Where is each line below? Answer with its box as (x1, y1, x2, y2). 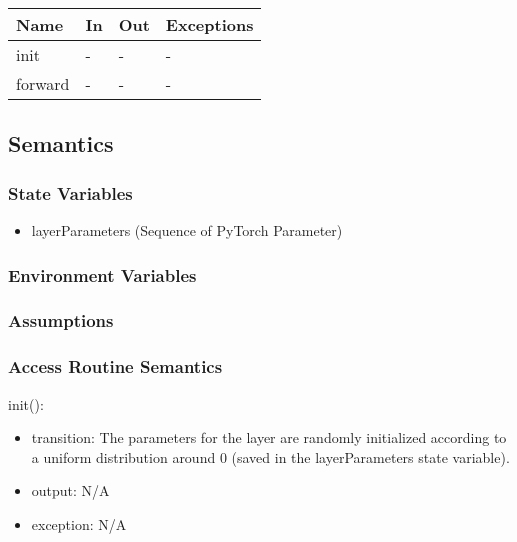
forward (16, 72, 70, 95)
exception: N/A (31, 513, 127, 534)
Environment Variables (8, 262, 197, 287)
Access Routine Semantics (8, 354, 223, 379)
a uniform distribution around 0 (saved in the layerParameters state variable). (31, 446, 510, 467)
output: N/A (31, 480, 110, 501)
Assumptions (8, 308, 114, 333)
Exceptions (165, 13, 254, 36)
